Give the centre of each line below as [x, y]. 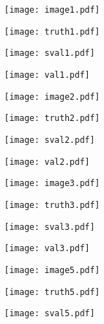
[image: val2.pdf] [47, 162]
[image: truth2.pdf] [52, 118]
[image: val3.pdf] [47, 249]
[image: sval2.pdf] [50, 140]
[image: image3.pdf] [52, 184]
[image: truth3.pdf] [52, 205]
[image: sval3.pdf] [50, 227]
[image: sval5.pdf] [50, 314]
